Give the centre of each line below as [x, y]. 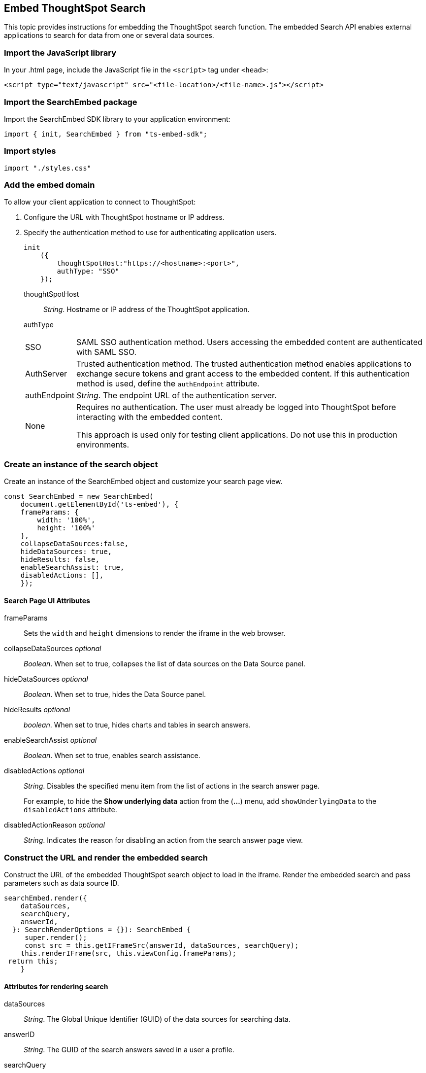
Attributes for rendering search [56, 986]
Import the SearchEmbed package [71, 102]
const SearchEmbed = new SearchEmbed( [79, 497]
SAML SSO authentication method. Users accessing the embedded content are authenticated [249, 342]
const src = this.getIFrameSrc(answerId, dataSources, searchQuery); [162, 946]
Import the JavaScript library [60, 52]
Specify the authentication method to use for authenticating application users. [150, 233]
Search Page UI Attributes [47, 600]
